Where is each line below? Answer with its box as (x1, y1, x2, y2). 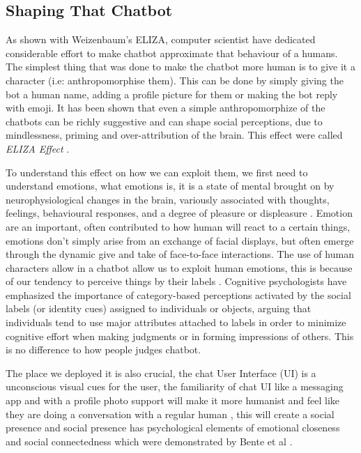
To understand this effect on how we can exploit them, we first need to (6, 164, 308, 179)
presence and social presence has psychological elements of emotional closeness (6, 420, 340, 435)
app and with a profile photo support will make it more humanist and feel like (6, 393, 340, 408)
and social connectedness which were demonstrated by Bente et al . (6, 433, 293, 448)
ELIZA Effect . (6, 141, 70, 155)
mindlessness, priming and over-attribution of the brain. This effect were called (6, 128, 343, 142)
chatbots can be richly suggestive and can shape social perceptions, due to (6, 114, 323, 128)
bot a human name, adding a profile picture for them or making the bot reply (6, 86, 338, 101)
